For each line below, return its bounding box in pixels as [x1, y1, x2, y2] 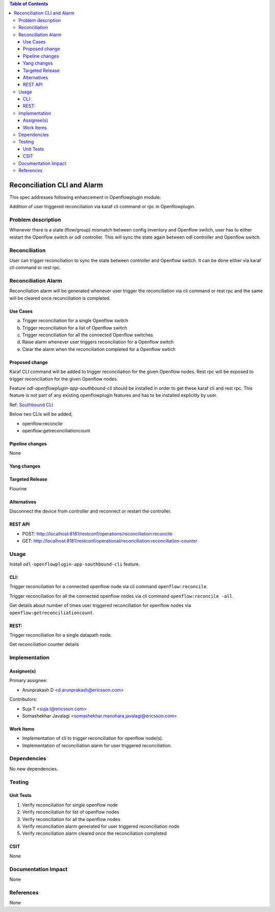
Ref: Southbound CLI [9, 402, 53, 408]
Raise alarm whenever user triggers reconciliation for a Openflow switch [22, 339, 174, 345]
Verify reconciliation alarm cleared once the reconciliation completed [22, 830, 167, 836]
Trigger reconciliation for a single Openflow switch [22, 317, 128, 324]
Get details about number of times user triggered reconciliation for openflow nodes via [9, 602, 191, 609]
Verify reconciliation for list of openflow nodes [22, 809, 120, 815]
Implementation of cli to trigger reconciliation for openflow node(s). [22, 735, 163, 741]
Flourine [9, 485, 27, 492]
